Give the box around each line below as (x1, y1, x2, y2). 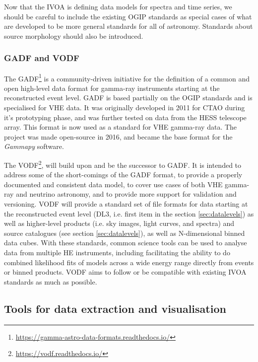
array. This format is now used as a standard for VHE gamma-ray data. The (4, 122, 237, 132)
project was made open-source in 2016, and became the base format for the (4, 131, 233, 142)
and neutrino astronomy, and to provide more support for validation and (16, 189, 237, 199)
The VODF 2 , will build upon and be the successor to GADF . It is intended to (4, 158, 242, 170)
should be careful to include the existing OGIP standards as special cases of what (4, 11, 252, 21)
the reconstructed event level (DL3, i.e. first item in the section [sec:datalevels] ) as (4, 208, 254, 218)
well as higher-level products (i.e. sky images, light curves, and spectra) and (4, 218, 235, 228)
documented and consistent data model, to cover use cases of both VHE (4, 179, 223, 189)
